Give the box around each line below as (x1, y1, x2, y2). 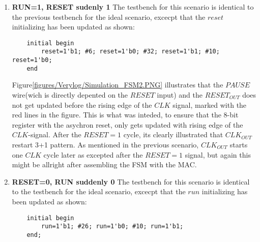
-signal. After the (28, 129, 81, 140)
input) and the (157, 89, 203, 100)
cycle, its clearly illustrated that (123, 129, 223, 140)
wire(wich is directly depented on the (12, 89, 128, 100)
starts (229, 139, 248, 149)
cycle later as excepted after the (43, 149, 143, 160)
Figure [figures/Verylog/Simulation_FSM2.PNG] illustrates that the (12, 79, 223, 90)
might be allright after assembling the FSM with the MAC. (12, 159, 197, 170)
